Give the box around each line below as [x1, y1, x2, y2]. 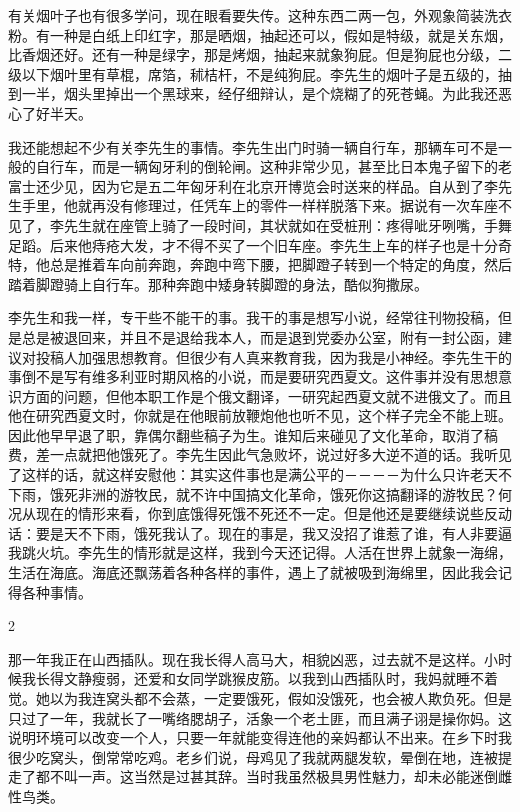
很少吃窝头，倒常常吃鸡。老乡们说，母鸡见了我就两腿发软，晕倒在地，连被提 [8, 746, 512, 767]
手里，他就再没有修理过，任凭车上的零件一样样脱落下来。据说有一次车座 [21, 195, 498, 216]
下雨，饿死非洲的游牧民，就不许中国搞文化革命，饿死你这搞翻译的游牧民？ [8, 483, 498, 504]
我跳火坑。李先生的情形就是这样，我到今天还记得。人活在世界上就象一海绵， [8, 542, 512, 563]
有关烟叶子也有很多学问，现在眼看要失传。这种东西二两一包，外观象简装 [8, 5, 484, 25]
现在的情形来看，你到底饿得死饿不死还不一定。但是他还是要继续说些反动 [35, 503, 512, 524]
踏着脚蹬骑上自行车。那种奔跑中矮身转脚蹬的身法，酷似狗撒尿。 [8, 273, 428, 294]
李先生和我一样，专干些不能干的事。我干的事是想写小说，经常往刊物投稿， [8, 307, 498, 328]
